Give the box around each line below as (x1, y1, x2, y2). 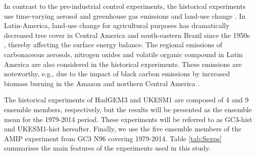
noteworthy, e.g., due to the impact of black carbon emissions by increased (4, 68, 230, 79)
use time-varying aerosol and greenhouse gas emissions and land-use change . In (4, 10, 246, 21)
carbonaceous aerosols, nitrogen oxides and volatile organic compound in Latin (4, 49, 243, 59)
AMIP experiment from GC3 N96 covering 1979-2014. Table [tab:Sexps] (4, 133, 222, 143)
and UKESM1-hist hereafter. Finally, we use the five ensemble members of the (4, 124, 242, 134)
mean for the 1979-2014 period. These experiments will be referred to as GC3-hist (4, 114, 253, 124)
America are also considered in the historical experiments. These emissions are (4, 59, 242, 69)
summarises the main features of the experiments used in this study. (4, 143, 211, 153)
